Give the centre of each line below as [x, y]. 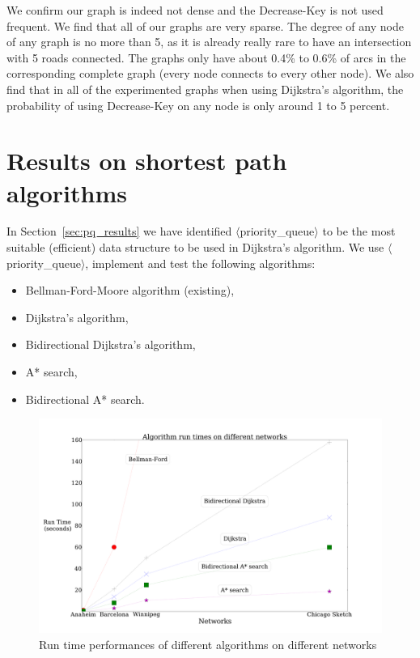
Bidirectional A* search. [85, 399]
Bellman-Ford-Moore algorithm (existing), [130, 290]
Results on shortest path [147, 161]
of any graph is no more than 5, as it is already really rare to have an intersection [209, 42]
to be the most [359, 231]
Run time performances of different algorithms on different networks [208, 644]
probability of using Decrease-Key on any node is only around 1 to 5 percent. [198, 105]
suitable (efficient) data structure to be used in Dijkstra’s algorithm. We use [195, 247]
